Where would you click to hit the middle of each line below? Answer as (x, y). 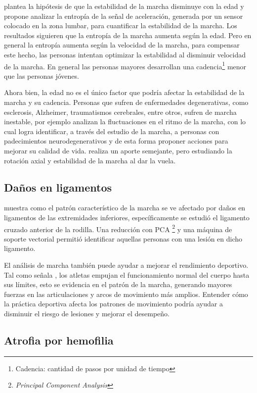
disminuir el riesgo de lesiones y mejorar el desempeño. (87, 313)
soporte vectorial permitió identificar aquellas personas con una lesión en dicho (123, 238)
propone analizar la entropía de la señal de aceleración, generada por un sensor (124, 16)
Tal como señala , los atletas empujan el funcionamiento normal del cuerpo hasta (127, 274)
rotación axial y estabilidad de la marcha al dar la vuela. (90, 160)
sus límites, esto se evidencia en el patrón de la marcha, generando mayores (118, 284)
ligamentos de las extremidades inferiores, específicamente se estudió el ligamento (127, 217)
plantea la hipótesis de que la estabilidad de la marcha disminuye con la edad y (124, 6)
